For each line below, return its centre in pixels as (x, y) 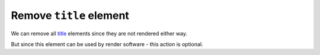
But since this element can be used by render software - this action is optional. (107, 44)
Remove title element (70, 15)
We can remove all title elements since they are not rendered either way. (99, 33)
